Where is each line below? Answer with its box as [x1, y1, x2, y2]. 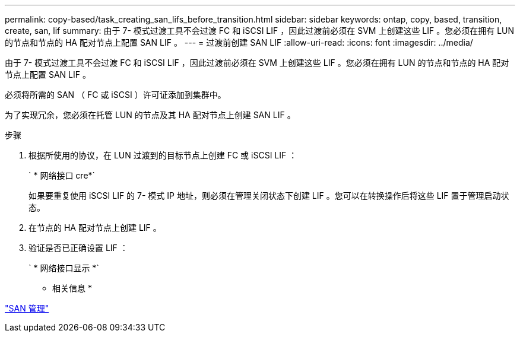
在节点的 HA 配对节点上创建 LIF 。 [28, 222, 161, 233]
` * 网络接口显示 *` [28, 263, 99, 273]
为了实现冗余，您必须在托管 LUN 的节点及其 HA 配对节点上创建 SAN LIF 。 [5, 110, 296, 120]
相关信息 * [52, 283, 92, 293]
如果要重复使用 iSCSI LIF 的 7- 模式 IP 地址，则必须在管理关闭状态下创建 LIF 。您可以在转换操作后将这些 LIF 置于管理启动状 [28, 190, 509, 201]
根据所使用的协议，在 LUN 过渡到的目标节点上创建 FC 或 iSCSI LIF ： [28, 150, 297, 160]
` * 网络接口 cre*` [28, 170, 96, 180]
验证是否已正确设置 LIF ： [28, 243, 128, 253]
